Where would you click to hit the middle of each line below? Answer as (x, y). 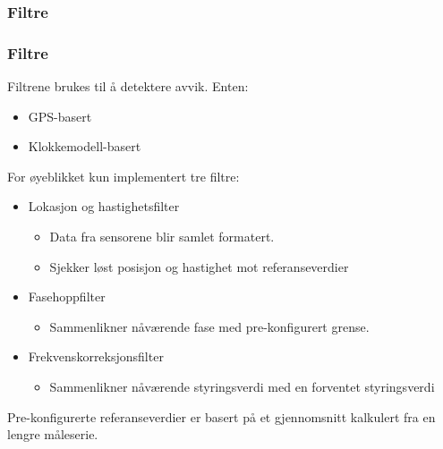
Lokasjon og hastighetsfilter (104, 206)
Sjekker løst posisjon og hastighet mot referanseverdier (199, 266)
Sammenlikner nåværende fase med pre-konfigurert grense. (209, 326)
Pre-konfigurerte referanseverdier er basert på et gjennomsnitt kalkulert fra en (221, 416)
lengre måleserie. (53, 434)
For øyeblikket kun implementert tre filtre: (124, 176)
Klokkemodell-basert (85, 146)
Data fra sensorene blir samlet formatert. (162, 237)
